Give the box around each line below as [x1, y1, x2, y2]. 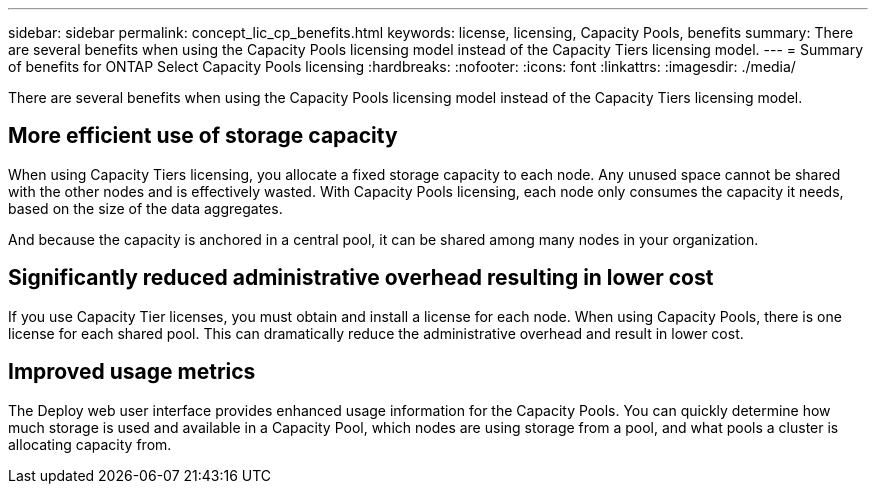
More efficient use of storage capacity [8, 123, 398, 149]
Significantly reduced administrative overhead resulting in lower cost [8, 265, 714, 291]
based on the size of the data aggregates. [8, 199, 283, 217]
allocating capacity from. [8, 435, 172, 453]
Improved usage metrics [8, 359, 256, 385]
